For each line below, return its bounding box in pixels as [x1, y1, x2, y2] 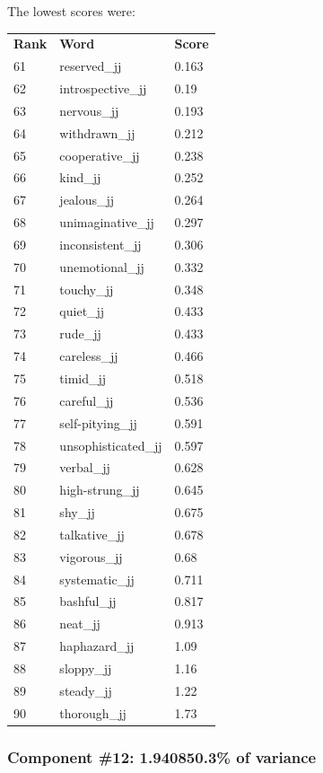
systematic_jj [59, 569, 135, 588]
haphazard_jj [59, 637, 135, 655]
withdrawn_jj [59, 123, 135, 142]
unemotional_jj [59, 257, 144, 276]
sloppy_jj [59, 658, 112, 677]
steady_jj [59, 681, 112, 699]
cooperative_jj [59, 145, 140, 164]
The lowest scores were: [7, 2, 135, 20]
